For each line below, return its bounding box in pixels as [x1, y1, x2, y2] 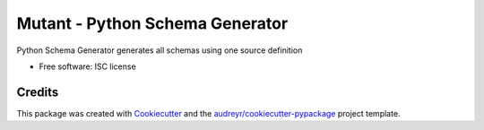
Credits [16, 84, 59, 100]
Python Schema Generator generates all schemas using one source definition [16, 45, 303, 56]
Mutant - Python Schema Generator [16, 13, 289, 33]
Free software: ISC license [39, 61, 136, 72]
